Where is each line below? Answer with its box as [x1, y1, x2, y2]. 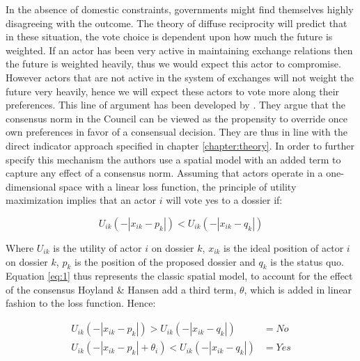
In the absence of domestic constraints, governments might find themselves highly [6, 2, 354, 16]
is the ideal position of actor [224, 240, 344, 255]
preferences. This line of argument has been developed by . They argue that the [6, 97, 346, 112]
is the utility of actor [53, 240, 142, 255]
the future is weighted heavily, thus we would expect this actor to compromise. [6, 56, 341, 71]
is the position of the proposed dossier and [74, 254, 256, 268]
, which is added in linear [244, 282, 352, 296]
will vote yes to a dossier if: [166, 193, 283, 207]
